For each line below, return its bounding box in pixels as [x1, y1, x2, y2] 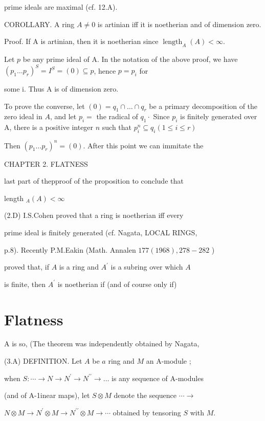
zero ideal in [4, 111, 42, 122]
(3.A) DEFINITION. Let [4, 356, 82, 366]
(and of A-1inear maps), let [4, 390, 90, 401]
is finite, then [4, 278, 46, 289]
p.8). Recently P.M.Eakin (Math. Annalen [4, 244, 136, 255]
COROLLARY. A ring [4, 18, 75, 29]
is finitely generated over [180, 111, 257, 122]
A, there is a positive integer [4, 122, 94, 132]
